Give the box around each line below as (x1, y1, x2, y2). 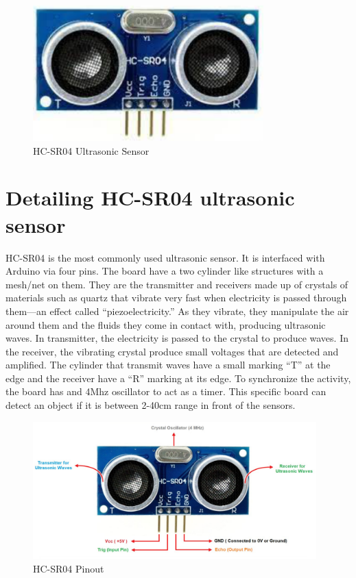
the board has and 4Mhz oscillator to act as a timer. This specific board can (5, 384, 327, 399)
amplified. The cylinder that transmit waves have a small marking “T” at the (5, 357, 331, 372)
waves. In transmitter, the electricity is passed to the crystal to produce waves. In (5, 331, 348, 345)
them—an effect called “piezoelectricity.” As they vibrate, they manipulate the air (5, 303, 349, 318)
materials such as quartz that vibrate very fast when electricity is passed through (5, 290, 347, 305)
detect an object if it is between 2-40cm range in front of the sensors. (5, 398, 296, 412)
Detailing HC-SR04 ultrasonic (5, 184, 295, 212)
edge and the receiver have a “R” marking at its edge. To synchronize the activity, (5, 370, 351, 385)
